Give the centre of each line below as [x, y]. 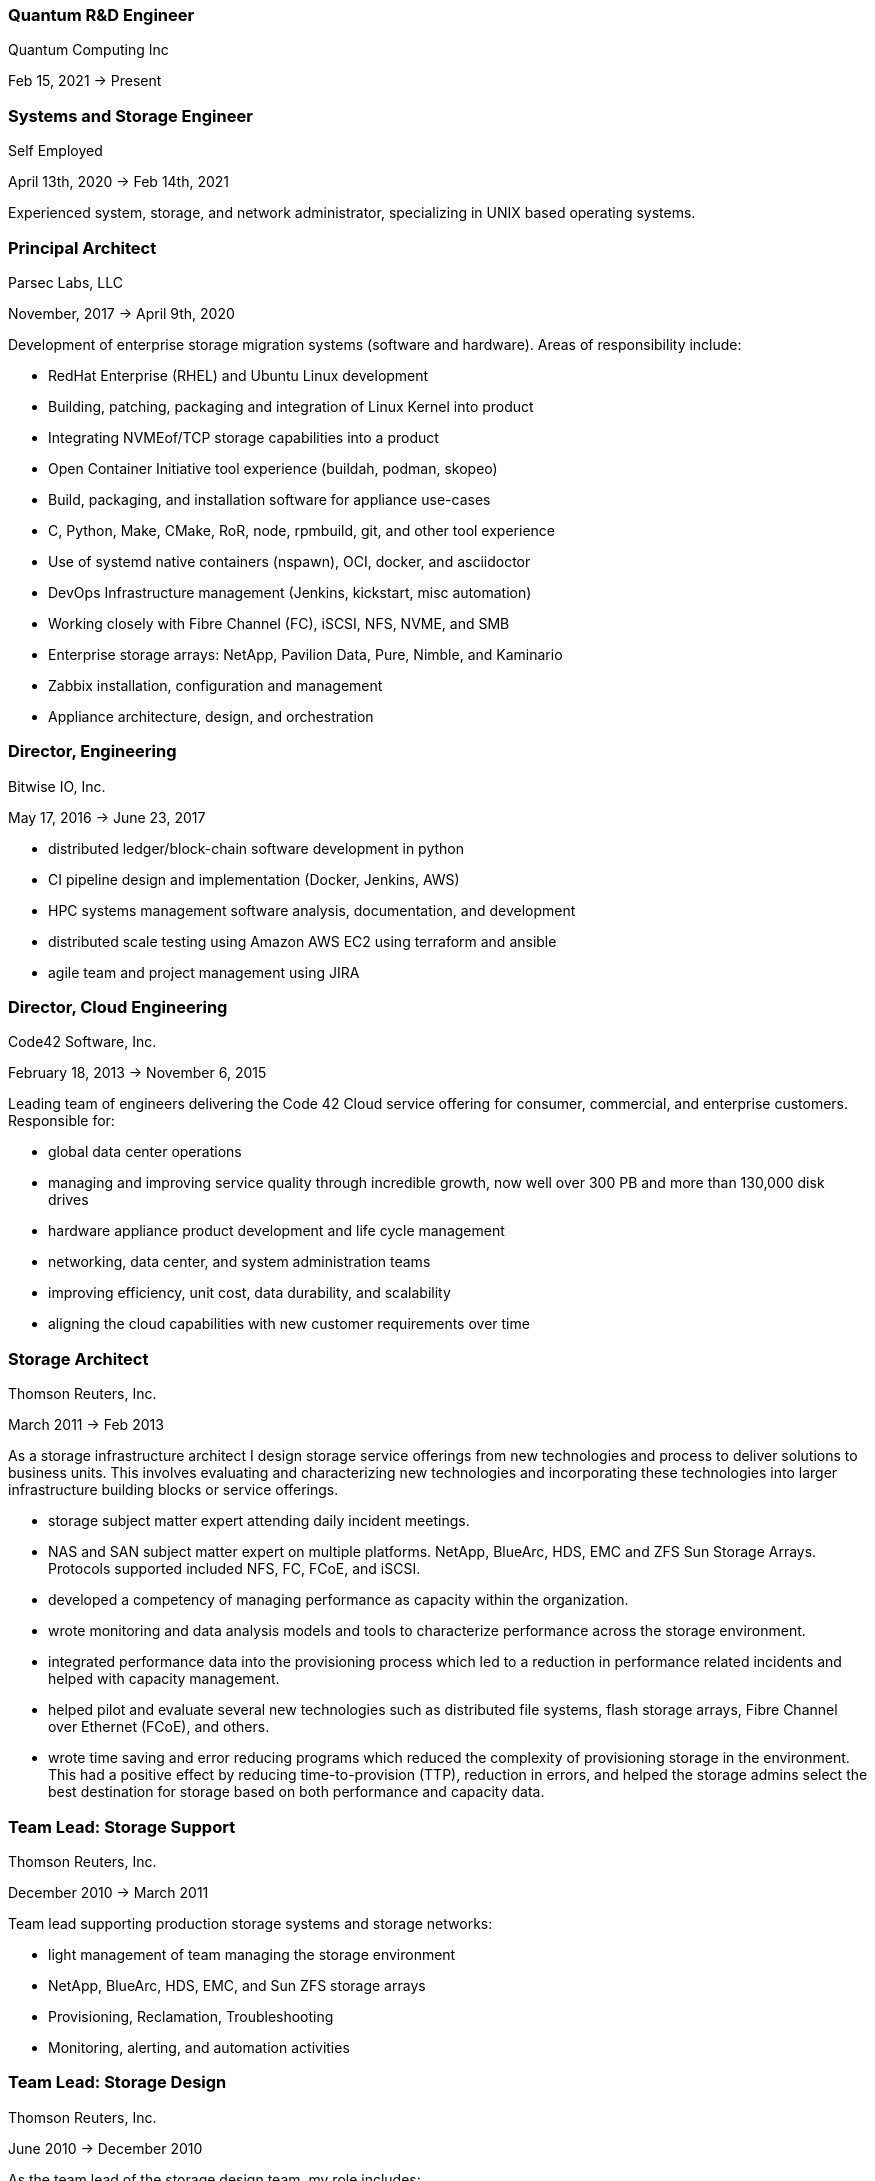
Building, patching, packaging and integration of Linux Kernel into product [291, 406]
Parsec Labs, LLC [65, 282]
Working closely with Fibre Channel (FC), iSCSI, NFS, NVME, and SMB [279, 623]
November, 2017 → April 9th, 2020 [121, 313]
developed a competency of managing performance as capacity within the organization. [338, 1600]
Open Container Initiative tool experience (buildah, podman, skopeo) [273, 468]
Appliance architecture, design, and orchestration [211, 716]
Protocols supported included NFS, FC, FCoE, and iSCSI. [234, 1569]
